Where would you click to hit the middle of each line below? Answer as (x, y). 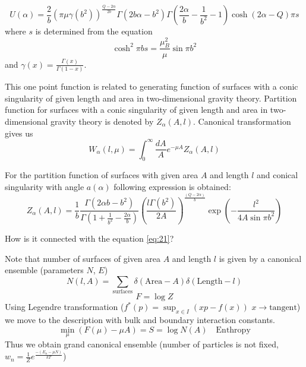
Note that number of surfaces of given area (83, 258)
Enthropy (233, 330)
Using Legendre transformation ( (64, 307)
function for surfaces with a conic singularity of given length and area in (136, 110)
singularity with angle (45, 186)
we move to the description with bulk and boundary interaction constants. (140, 319)
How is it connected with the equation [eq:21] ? (89, 238)
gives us (19, 133)
